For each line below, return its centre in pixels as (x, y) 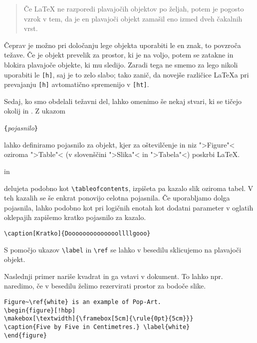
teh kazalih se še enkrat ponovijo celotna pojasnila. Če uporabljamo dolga (117, 198)
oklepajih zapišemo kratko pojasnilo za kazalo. (75, 217)
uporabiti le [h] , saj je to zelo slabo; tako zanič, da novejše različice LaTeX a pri (127, 74)
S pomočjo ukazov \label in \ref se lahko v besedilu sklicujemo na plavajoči (123, 249)
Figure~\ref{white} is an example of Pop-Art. (83, 302)
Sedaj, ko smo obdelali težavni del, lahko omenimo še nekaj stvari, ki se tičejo (123, 101)
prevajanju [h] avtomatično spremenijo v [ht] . (77, 84)
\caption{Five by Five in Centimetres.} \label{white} (97, 327)
